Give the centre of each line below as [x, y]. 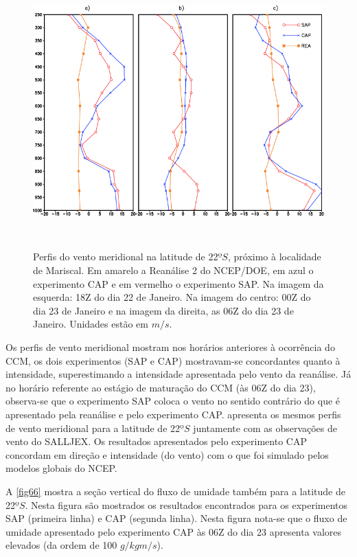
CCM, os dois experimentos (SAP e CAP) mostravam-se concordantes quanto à [173, 360]
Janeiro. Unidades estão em [91, 324]
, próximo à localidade [274, 257]
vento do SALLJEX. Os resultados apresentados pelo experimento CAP [156, 441]
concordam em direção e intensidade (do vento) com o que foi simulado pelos [167, 454]
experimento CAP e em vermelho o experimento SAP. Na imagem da [178, 283]
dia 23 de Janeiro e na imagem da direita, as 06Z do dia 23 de [163, 310]
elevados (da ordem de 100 [61, 545]
